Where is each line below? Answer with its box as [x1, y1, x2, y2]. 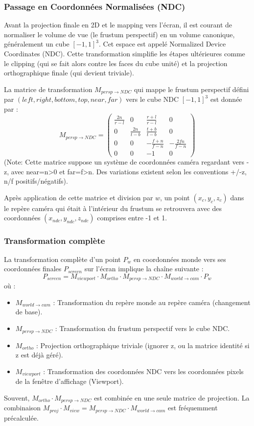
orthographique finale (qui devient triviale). [4, 68, 134, 78]
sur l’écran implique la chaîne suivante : [84, 263, 204, 274]
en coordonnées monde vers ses [133, 254, 226, 264]
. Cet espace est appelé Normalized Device [98, 39, 226, 49]
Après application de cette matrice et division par [4, 192, 153, 202]
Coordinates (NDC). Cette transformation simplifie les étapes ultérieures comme [4, 48, 245, 58]
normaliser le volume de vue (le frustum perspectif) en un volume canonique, [4, 29, 235, 39]
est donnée [210, 94, 242, 104]
